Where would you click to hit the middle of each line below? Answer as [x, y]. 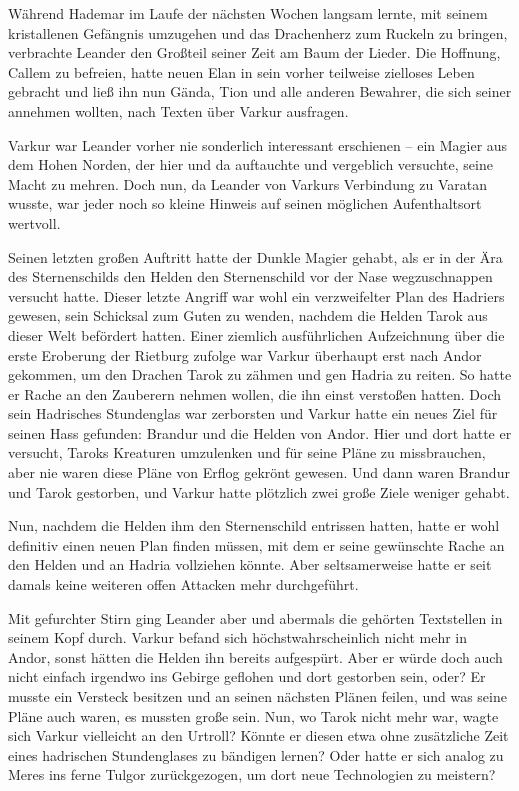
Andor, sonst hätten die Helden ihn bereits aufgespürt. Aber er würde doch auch [255, 656]
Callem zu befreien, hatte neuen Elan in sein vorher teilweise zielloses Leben [241, 71]
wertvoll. [34, 222]
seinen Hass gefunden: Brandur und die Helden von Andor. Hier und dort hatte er [260, 432]
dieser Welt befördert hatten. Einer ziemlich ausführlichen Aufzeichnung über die [256, 334]
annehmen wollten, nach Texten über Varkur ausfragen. [178, 110]
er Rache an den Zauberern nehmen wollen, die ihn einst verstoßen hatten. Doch [255, 393]
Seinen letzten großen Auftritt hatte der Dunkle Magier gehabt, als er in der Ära [255, 256]
